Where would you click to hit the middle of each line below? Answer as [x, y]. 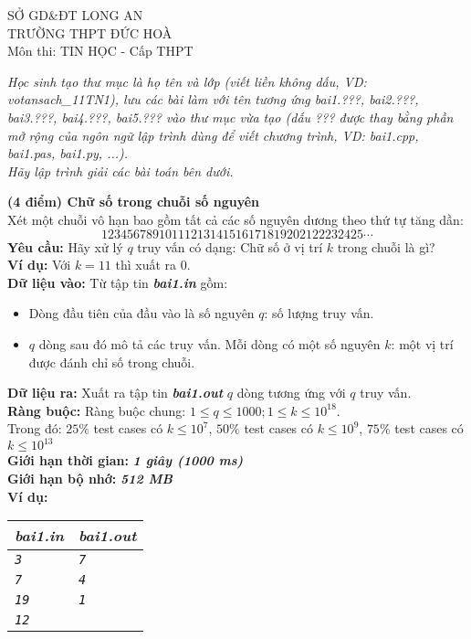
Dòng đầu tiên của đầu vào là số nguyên [141, 313]
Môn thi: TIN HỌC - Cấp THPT [100, 51]
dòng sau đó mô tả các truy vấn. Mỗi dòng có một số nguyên [209, 343]
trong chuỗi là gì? [386, 246]
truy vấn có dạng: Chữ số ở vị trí [230, 246]
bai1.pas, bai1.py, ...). [68, 153]
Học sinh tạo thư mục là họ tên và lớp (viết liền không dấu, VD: [187, 81]
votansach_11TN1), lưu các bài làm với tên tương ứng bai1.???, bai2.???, [213, 99]
